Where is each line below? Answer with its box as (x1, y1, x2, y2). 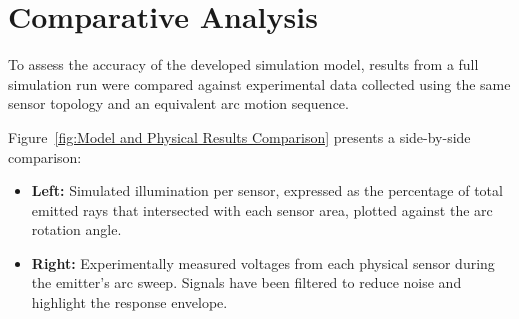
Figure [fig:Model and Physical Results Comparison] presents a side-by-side (8, 126, 471, 147)
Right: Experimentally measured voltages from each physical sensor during (31, 252, 495, 273)
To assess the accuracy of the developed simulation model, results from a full (8, 54, 479, 75)
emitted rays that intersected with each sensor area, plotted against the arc (31, 199, 493, 220)
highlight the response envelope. (31, 292, 228, 313)
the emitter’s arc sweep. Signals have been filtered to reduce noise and (31, 272, 462, 293)
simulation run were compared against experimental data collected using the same (8, 73, 511, 94)
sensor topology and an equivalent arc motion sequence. (8, 93, 349, 114)
